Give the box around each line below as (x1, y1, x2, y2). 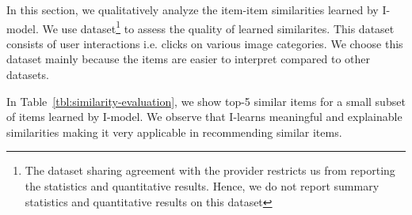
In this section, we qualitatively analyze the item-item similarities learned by (6, 2, 379, 17)
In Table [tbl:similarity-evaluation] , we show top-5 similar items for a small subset (6, 92, 406, 109)
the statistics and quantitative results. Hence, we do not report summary (25, 178, 380, 194)
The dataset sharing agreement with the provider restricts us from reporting (25, 162, 395, 179)
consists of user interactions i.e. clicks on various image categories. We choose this (6, 35, 403, 51)
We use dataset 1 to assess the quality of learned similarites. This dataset (42, 17, 395, 36)
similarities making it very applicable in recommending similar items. (6, 123, 342, 140)
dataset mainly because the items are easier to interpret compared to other (6, 51, 370, 67)
